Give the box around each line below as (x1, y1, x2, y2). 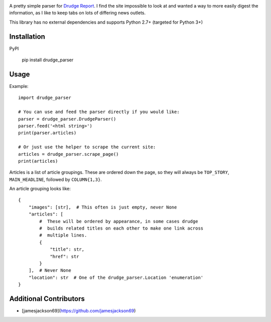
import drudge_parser (18, 95, 71, 100)
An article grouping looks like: (9, 186, 71, 192)
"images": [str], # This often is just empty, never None (28, 204, 177, 210)
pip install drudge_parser (22, 57, 74, 63)
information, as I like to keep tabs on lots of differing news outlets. (9, 10, 146, 16)
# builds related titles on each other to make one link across (39, 226, 204, 231)
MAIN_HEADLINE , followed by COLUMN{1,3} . (9, 176, 102, 182)
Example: (9, 83, 29, 89)
